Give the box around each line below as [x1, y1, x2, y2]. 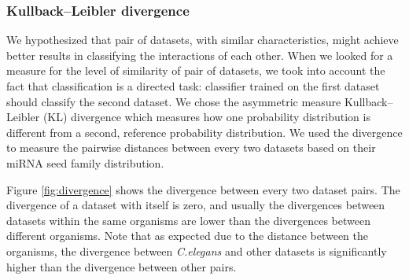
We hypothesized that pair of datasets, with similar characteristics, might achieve [6, 31, 399, 48]
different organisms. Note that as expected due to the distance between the [6, 227, 368, 244]
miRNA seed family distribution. [6, 154, 164, 171]
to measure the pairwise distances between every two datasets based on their [6, 139, 376, 156]
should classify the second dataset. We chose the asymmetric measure [6, 93, 341, 109]
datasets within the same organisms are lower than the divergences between [6, 212, 370, 228]
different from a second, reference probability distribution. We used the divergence [6, 123, 403, 140]
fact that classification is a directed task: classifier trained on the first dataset [6, 78, 380, 94]
